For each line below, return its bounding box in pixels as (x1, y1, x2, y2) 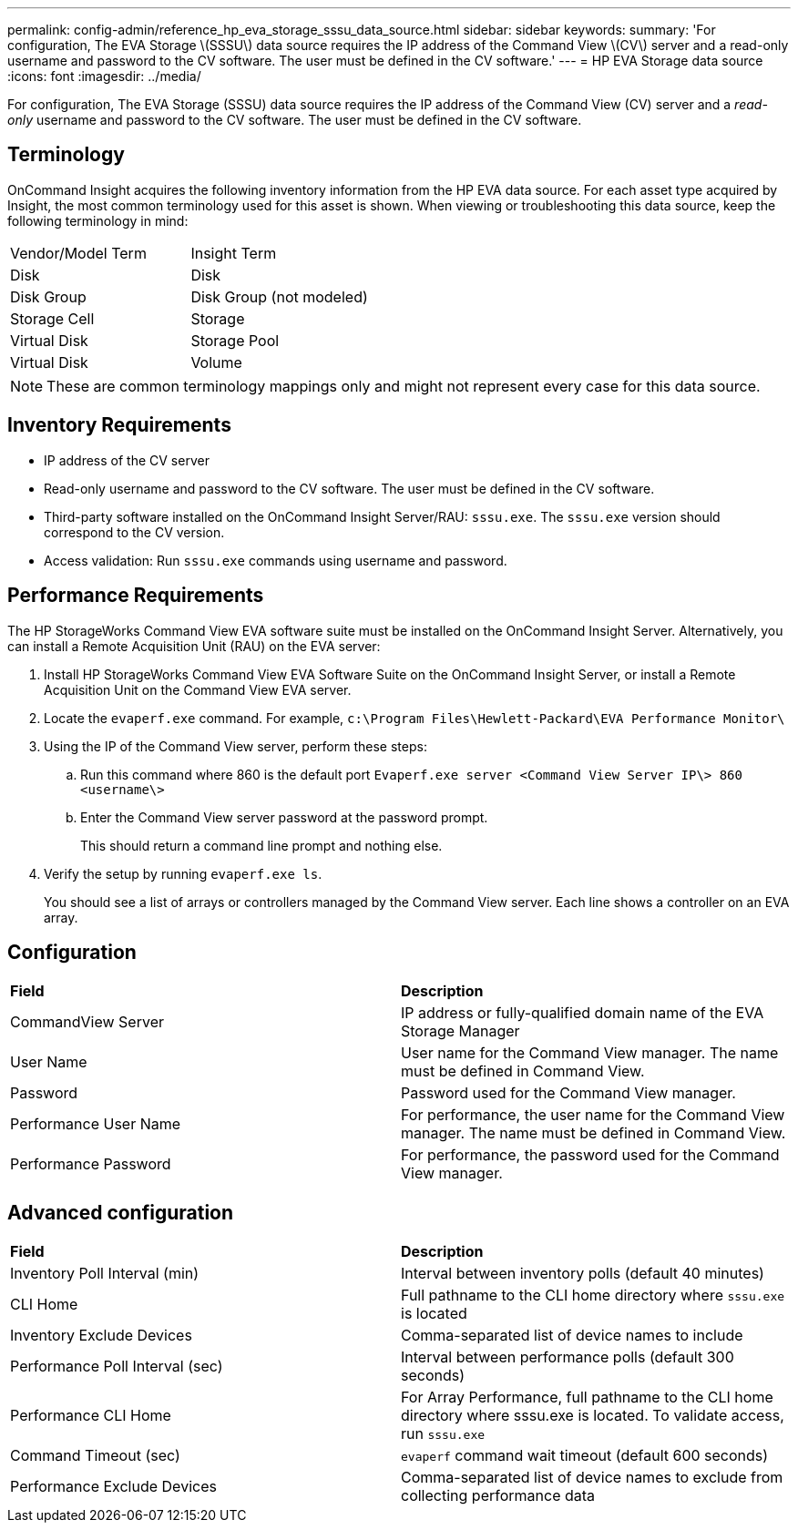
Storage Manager (401, 1022, 520, 1041)
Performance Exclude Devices (10, 1477, 217, 1496)
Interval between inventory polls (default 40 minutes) (401, 1264, 764, 1283)
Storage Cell (10, 309, 95, 328)
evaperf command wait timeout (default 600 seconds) (401, 1446, 769, 1465)
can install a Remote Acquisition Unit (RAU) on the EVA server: (7, 637, 381, 654)
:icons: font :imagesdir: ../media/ (7, 68, 201, 84)
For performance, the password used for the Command (401, 1146, 780, 1165)
